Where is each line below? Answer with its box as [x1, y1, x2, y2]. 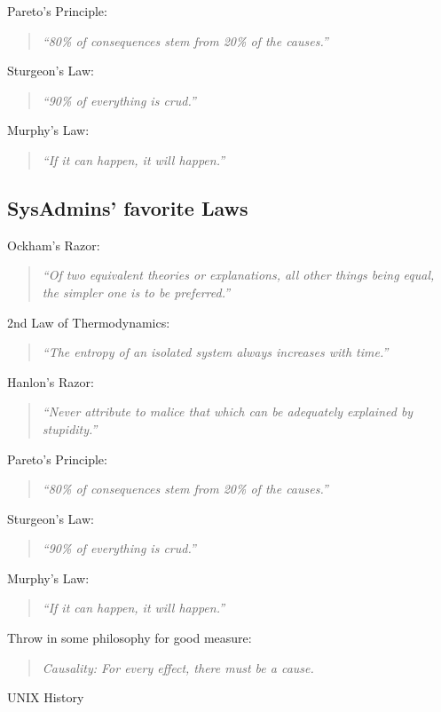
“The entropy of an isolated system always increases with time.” [42, 343, 389, 361]
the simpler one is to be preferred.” [42, 282, 230, 301]
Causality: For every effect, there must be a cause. [42, 658, 314, 676]
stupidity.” [42, 419, 98, 438]
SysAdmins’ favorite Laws [7, 194, 248, 221]
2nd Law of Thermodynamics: [7, 312, 170, 331]
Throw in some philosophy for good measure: [7, 629, 252, 647]
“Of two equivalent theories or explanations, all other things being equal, [42, 265, 435, 284]
